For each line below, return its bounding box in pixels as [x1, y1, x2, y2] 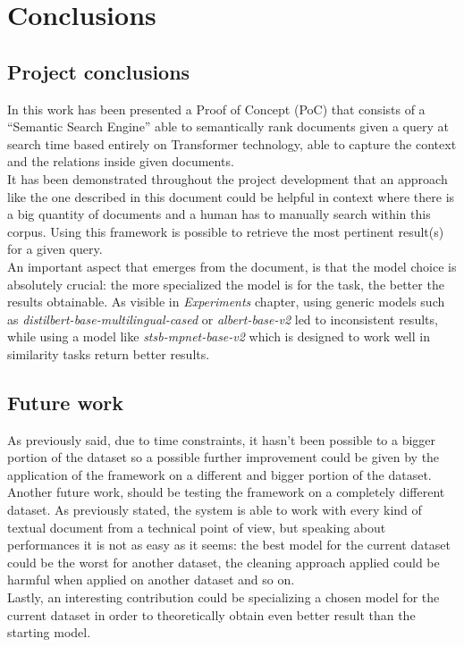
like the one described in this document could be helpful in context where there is [7, 187, 455, 206]
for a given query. [7, 239, 103, 258]
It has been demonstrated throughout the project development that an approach [7, 169, 448, 188]
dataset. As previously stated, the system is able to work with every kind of [7, 500, 422, 519]
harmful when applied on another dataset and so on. [7, 570, 295, 589]
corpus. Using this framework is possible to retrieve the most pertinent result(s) [7, 222, 444, 240]
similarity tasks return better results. [7, 344, 210, 363]
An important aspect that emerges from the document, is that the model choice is [7, 256, 457, 275]
